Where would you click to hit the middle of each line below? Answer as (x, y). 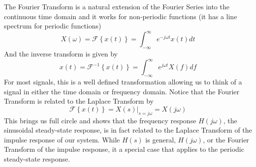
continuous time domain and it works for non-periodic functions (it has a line (121, 16)
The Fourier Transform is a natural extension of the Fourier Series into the (117, 6)
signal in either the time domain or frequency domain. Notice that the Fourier (122, 91)
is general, (160, 139)
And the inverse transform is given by (61, 54)
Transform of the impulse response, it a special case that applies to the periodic (124, 149)
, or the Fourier (226, 139)
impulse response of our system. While (62, 139)
